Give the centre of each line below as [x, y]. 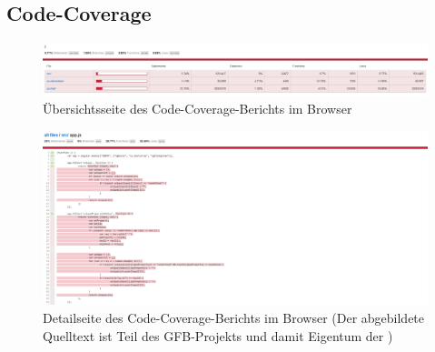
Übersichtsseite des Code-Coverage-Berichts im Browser [198, 109]
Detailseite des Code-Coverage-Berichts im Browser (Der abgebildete [234, 318]
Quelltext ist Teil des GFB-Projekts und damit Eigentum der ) [218, 335]
